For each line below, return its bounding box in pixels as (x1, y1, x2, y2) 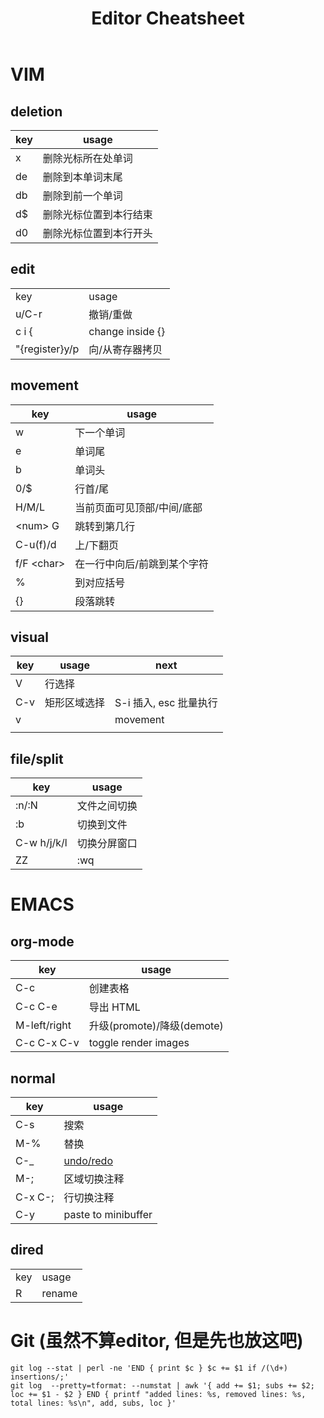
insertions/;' (10, 1372, 70, 1382)
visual (10, 629, 50, 646)
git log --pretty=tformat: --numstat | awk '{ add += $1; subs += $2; (10, 1380, 315, 1391)
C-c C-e (15, 1000, 58, 1014)
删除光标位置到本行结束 (42, 208, 153, 221)
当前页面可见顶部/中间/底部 (74, 500, 203, 514)
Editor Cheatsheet (91, 7, 245, 30)
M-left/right (15, 1018, 72, 1032)
